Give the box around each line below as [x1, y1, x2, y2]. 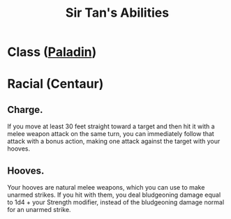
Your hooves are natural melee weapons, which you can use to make [7, 183, 205, 191]
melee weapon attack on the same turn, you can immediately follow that [7, 130, 214, 138]
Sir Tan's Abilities [65, 5, 170, 21]
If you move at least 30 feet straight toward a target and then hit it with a [7, 122, 215, 130]
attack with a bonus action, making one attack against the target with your [7, 137, 221, 146]
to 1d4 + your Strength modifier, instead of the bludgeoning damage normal [7, 198, 225, 206]
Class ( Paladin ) [7, 44, 97, 60]
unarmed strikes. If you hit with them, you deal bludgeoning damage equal [7, 190, 221, 199]
